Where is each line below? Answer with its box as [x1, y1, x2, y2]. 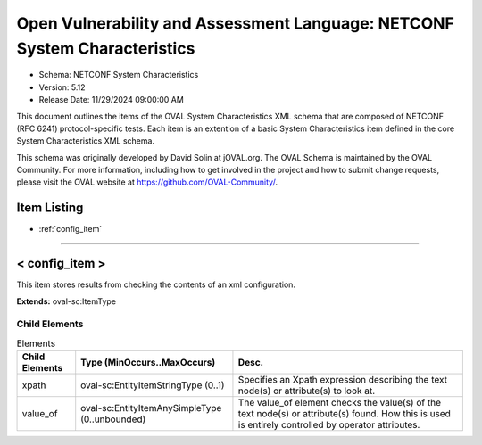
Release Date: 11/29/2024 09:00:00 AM [38, 95, 185, 105]
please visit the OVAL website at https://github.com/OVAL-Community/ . [16, 177, 278, 187]
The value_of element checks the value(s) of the [237, 397, 442, 409]
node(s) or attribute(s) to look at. [237, 384, 376, 397]
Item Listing [16, 201, 84, 216]
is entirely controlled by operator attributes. [237, 419, 420, 432]
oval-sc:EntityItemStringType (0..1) [80, 379, 225, 391]
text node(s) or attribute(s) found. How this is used [237, 408, 451, 420]
